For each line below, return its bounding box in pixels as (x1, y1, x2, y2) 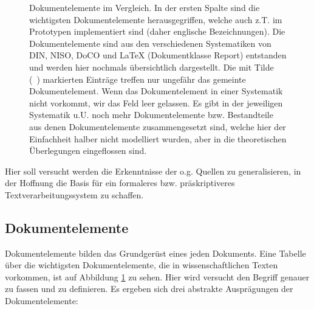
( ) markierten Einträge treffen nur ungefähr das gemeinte (29, 72, 246, 85)
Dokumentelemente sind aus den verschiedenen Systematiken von (29, 36, 271, 49)
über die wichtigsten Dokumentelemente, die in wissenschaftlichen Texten (5, 259, 278, 271)
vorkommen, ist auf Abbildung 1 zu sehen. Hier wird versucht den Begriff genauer (5, 270, 310, 283)
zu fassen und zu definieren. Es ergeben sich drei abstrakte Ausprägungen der (5, 282, 293, 295)
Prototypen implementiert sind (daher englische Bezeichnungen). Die (29, 25, 285, 38)
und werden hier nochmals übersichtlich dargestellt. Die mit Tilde (29, 60, 274, 73)
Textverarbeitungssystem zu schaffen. (5, 188, 144, 201)
